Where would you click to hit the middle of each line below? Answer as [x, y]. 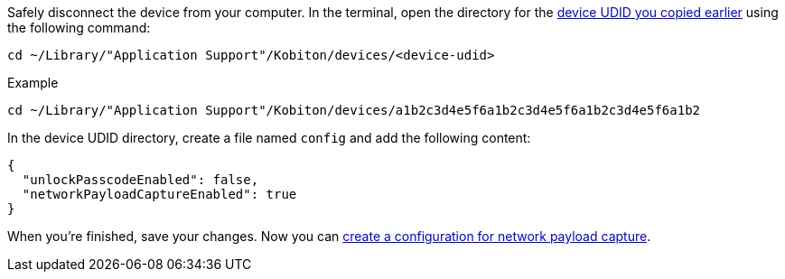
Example [33, 83]
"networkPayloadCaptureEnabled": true [159, 194]
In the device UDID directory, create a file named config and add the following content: [269, 138]
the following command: [79, 28]
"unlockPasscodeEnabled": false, [140, 180]
